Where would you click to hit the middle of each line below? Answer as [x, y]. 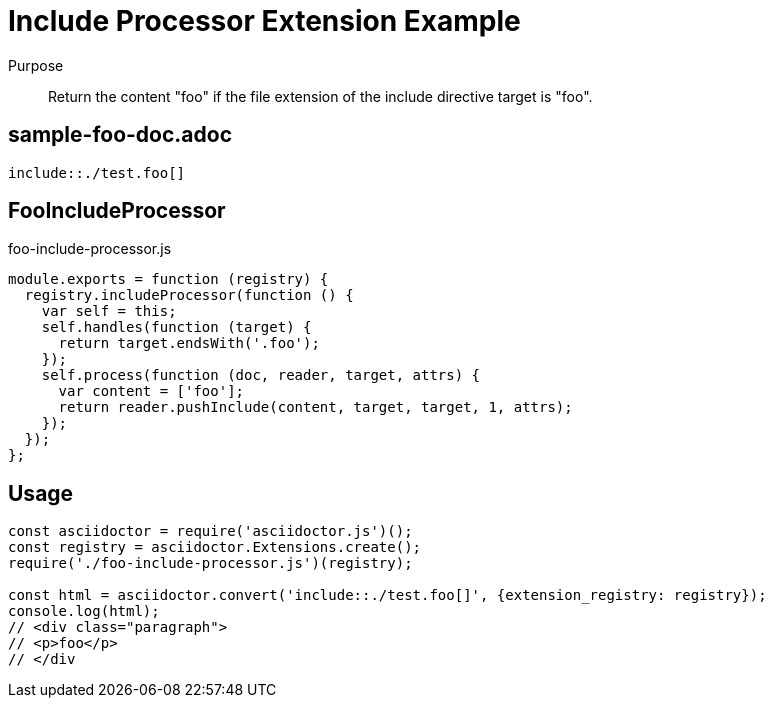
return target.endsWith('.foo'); [189, 343]
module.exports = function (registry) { [168, 279]
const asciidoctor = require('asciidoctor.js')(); [210, 531]
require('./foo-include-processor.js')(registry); [210, 563]
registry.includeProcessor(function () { [189, 295]
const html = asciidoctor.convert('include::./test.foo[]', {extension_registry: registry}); [387, 595]
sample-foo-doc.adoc [120, 135]
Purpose [36, 65]
